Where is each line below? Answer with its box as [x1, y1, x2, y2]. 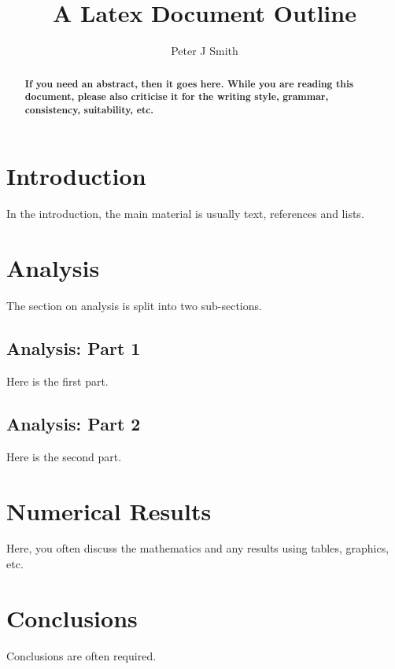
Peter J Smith [171, 43, 238, 59]
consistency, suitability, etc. [24, 102, 154, 116]
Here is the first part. [6, 372, 109, 389]
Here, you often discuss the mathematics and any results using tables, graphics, [6, 540, 389, 556]
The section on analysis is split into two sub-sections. [6, 298, 262, 314]
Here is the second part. [6, 448, 122, 464]
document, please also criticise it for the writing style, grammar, [24, 90, 329, 104]
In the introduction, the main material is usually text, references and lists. [6, 205, 364, 222]
